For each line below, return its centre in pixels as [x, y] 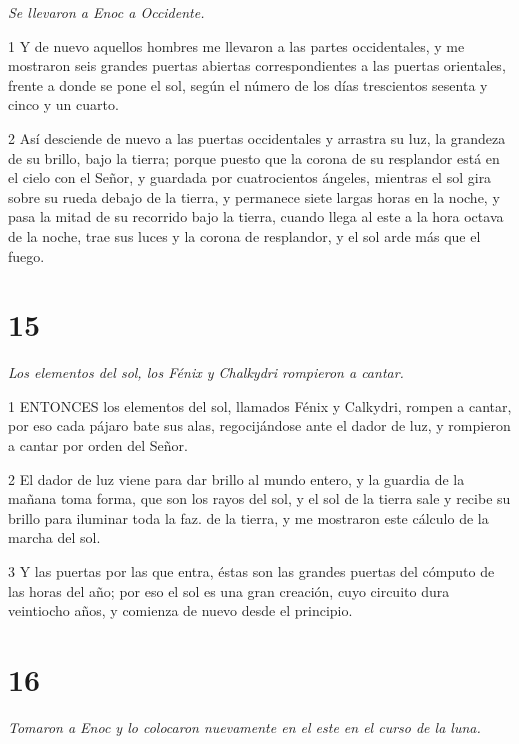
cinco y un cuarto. [63, 104]
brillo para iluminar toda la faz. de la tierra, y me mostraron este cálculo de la [248, 517]
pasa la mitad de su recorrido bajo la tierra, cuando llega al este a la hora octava [256, 216]
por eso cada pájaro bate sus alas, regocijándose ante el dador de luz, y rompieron [259, 425]
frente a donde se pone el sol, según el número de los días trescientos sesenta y [248, 84]
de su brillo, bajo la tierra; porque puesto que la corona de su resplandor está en [254, 157]
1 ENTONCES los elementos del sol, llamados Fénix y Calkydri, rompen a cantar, [260, 405]
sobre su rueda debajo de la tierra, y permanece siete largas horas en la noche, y [254, 196]
